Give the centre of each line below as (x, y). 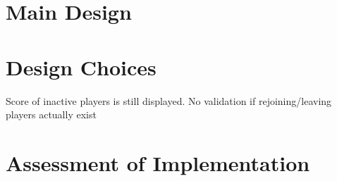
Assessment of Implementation (158, 162)
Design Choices (81, 67)
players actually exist (51, 114)
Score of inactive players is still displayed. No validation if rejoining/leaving (169, 100)
